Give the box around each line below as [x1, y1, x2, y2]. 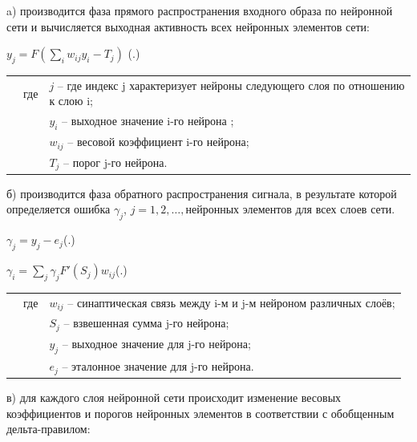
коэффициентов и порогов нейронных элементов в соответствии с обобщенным [6, 404, 395, 421]
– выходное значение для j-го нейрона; [62, 335, 251, 352]
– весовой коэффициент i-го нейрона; [67, 133, 249, 150]
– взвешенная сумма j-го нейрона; [63, 314, 229, 331]
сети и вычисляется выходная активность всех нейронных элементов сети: [6, 18, 370, 34]
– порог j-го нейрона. [63, 153, 168, 170]
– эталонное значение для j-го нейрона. [62, 358, 254, 375]
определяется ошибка [6, 201, 111, 217]
